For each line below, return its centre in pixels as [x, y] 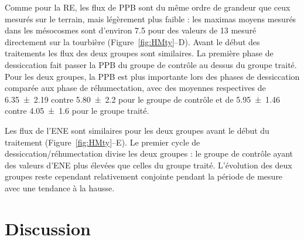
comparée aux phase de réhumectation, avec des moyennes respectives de [135, 88]
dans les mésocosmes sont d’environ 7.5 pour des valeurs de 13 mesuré [131, 30]
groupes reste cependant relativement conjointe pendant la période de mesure [144, 176]
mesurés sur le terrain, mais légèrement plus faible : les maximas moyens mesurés [151, 18]
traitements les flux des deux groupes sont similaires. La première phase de [139, 53]
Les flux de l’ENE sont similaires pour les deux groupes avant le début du [137, 130]
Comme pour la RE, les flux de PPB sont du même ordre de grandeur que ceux [148, 7]
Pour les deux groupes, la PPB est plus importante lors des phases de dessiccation [152, 76]
